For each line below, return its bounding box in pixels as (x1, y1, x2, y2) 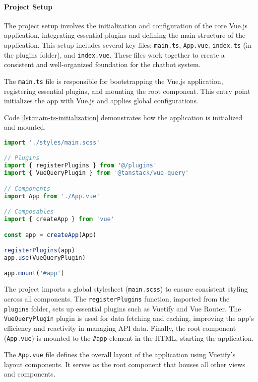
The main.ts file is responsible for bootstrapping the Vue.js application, (4, 76, 223, 86)
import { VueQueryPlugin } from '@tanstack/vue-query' (4, 169, 189, 177)
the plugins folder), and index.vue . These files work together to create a (4, 49, 225, 60)
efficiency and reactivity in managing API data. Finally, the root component (4, 322, 236, 333)
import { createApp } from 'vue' (4, 216, 114, 223)
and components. (4, 369, 56, 379)
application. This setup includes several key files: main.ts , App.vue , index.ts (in (4, 39, 252, 50)
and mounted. (4, 122, 46, 132)
